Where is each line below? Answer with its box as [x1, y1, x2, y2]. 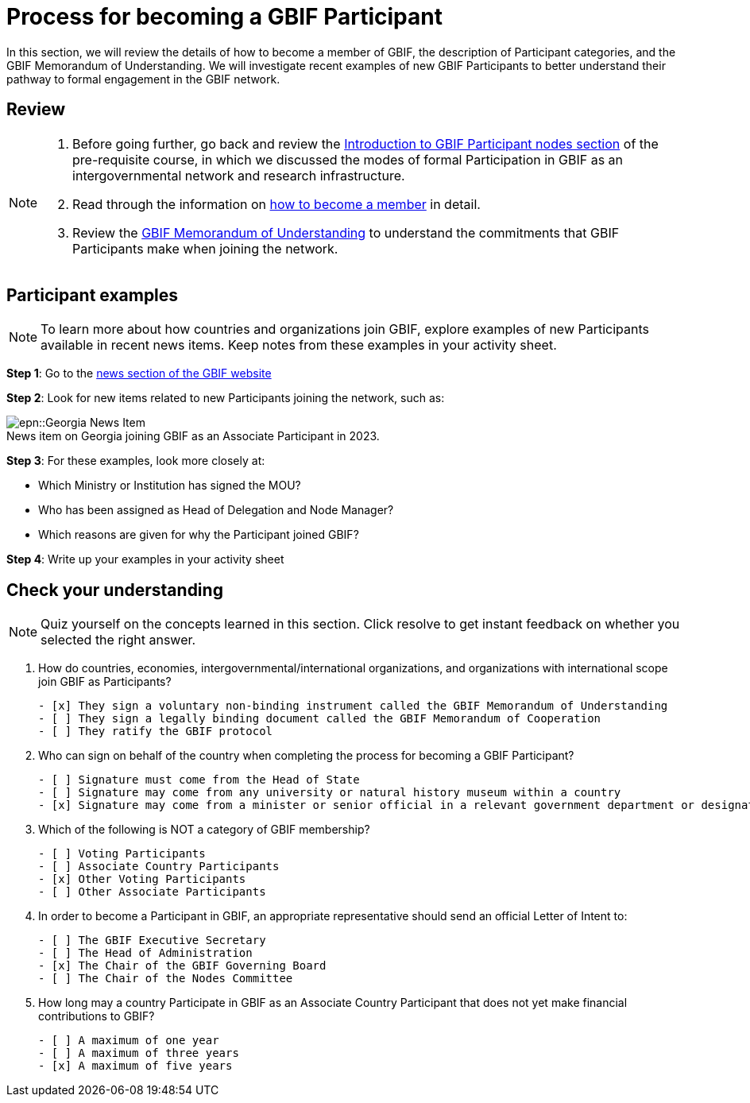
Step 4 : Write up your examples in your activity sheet [6, 552, 284, 567]
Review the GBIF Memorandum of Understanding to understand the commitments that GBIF [72, 224, 620, 241]
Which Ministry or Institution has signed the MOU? [38, 478, 301, 493]
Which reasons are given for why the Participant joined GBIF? [38, 528, 359, 542]
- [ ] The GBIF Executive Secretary [38, 934, 266, 947]
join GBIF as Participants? [38, 675, 172, 689]
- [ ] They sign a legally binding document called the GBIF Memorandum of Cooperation [38, 712, 601, 726]
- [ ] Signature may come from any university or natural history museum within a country [38, 786, 621, 799]
